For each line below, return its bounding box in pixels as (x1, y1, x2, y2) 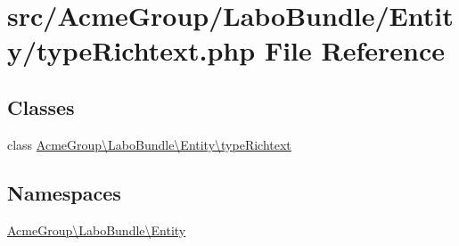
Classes (7, 93, 75, 120)
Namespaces (7, 178, 121, 206)
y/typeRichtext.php (7, 32, 256, 69)
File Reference (264, 32, 445, 69)
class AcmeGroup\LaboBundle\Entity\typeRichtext (7, 135, 291, 153)
